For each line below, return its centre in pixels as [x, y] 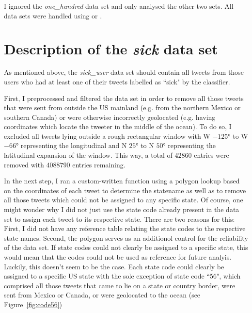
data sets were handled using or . [53, 15]
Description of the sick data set [111, 49]
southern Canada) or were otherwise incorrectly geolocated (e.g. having [110, 117]
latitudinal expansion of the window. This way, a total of [88, 155]
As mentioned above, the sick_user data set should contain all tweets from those [124, 72]
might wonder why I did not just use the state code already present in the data [122, 209]
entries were [212, 155]
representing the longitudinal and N [74, 145]
